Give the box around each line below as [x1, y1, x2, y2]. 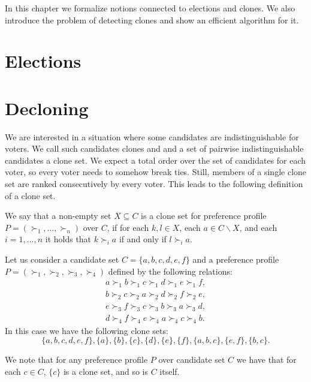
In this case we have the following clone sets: [5, 324, 168, 336]
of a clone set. [5, 189, 56, 201]
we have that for [236, 353, 297, 366]
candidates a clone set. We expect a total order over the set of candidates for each [5, 154, 306, 166]
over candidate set [158, 353, 225, 366]
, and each [239, 221, 277, 233]
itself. [159, 365, 180, 377]
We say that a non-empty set [5, 209, 111, 222]
